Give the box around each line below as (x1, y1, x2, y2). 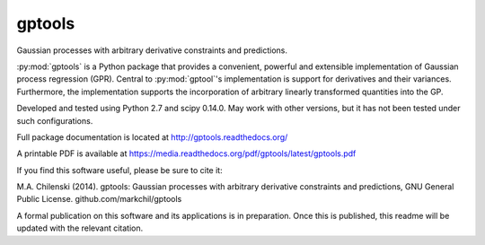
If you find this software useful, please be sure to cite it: (16, 164, 224, 175)
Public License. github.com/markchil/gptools (16, 194, 182, 205)
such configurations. (16, 115, 93, 126)
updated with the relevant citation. (16, 223, 144, 233)
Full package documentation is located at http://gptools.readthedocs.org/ (16, 131, 288, 143)
